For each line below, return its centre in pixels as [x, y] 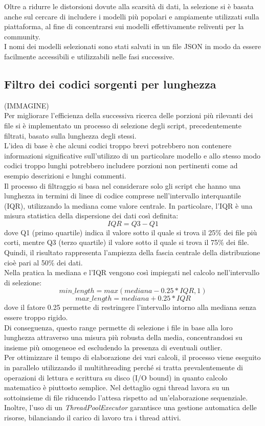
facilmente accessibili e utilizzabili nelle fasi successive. [89, 56]
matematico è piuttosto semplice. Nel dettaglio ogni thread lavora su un [117, 387]
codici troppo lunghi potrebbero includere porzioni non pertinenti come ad [121, 165]
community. [22, 36]
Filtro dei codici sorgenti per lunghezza [110, 84]
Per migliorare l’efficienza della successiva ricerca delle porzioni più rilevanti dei [129, 115]
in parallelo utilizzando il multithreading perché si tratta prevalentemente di [124, 367]
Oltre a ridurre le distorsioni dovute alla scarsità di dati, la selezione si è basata [129, 6]
